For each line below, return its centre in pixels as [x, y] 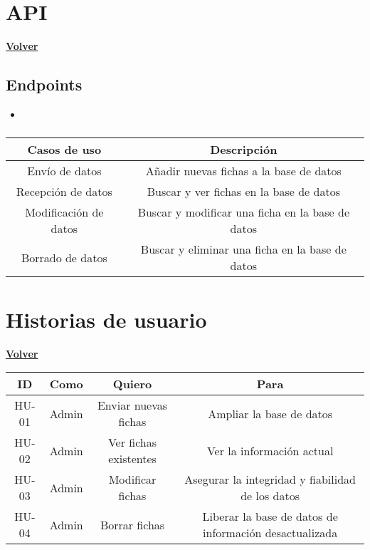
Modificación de [64, 212]
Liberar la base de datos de [270, 517]
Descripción [244, 150]
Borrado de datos [64, 257]
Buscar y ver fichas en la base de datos [243, 192]
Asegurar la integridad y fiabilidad [270, 479]
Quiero [132, 384]
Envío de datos [64, 171]
